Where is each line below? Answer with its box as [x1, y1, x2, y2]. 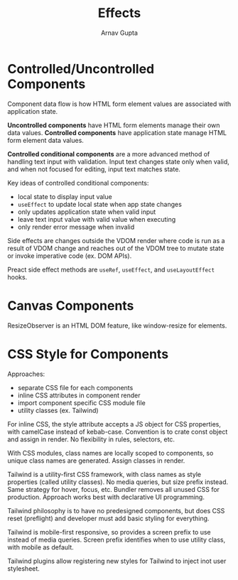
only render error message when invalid [17, 222, 135, 231]
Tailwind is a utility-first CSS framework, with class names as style [7, 470, 201, 478]
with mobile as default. [7, 542, 74, 552]
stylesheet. [7, 564, 40, 573]
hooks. [7, 272, 28, 281]
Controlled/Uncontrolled [7, 60, 155, 77]
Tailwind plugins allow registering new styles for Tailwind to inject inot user [7, 557, 227, 565]
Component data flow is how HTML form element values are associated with [7, 100, 232, 108]
